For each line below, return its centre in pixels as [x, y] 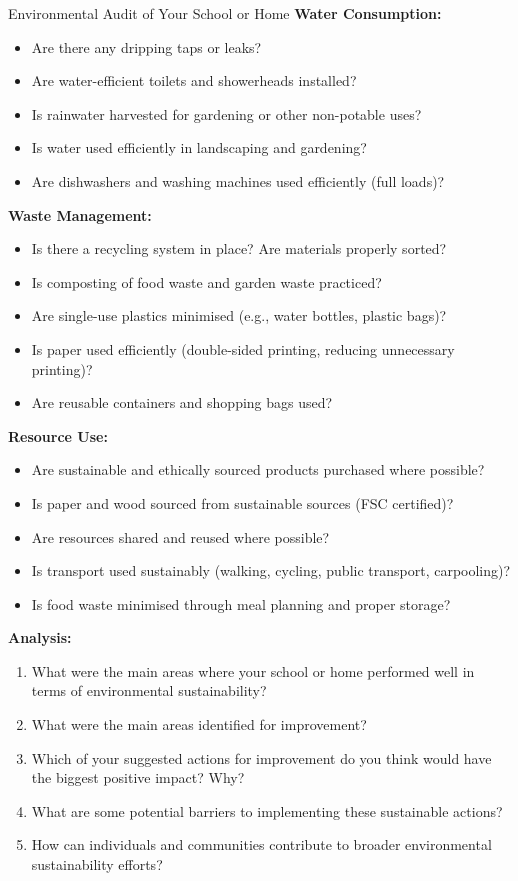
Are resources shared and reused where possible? [180, 536]
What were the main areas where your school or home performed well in [253, 670]
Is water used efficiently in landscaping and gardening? [199, 147]
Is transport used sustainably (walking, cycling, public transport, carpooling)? [271, 570]
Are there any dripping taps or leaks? [146, 46]
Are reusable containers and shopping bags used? [182, 402]
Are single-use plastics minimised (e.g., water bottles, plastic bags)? [239, 315]
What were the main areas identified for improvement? [199, 724]
